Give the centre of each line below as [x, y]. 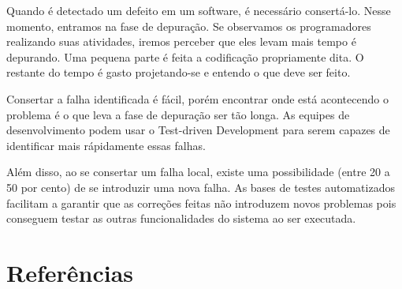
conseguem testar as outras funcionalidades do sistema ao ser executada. [181, 218]
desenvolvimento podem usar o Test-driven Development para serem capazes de [198, 130]
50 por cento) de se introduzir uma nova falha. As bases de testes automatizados [201, 187]
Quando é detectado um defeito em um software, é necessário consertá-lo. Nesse [199, 10]
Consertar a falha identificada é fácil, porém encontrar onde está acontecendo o [197, 98]
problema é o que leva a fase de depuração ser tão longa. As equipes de [178, 114]
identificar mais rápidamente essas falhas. [106, 145]
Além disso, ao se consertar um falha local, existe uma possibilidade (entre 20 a [198, 172]
